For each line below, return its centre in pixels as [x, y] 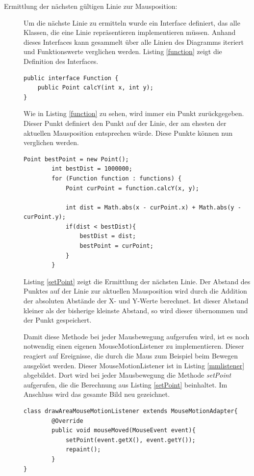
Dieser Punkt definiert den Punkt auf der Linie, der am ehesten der [125, 123]
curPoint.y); [45, 217]
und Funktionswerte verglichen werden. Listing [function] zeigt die [123, 51]
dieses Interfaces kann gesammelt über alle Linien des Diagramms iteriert [134, 42]
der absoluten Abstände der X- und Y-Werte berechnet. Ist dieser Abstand [136, 301]
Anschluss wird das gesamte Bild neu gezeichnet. [97, 394]
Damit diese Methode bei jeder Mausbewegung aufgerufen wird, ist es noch [137, 336]
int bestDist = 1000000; [92, 169]
